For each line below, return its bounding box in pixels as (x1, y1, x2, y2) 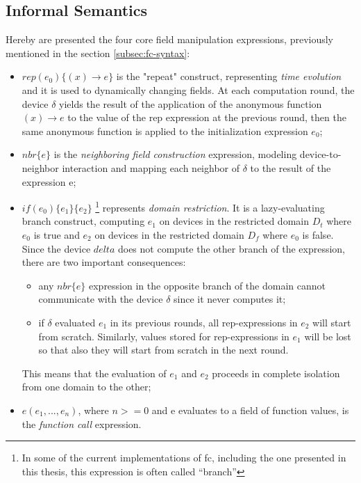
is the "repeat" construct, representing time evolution (116, 69, 342, 84)
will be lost (304, 328, 351, 343)
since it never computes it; (174, 292, 286, 306)
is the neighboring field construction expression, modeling (53, 147, 297, 161)
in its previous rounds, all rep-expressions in (110, 315, 298, 329)
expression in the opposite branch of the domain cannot (88, 278, 326, 292)
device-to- (299, 147, 342, 161)
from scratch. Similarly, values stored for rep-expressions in (38, 328, 289, 343)
